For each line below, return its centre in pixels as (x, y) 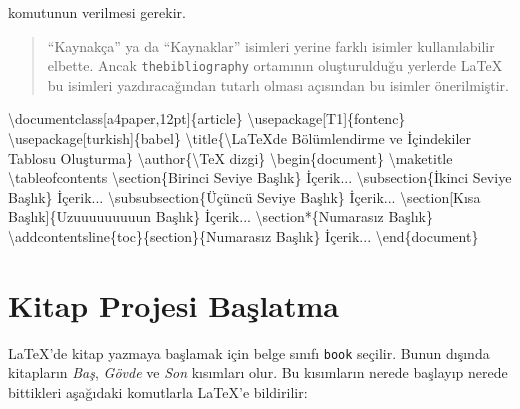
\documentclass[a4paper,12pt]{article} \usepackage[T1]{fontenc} (207, 118)
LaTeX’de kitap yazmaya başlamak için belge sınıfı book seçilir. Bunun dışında (249, 352)
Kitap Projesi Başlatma (174, 304)
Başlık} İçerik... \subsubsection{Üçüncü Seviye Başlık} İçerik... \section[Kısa (244, 196)
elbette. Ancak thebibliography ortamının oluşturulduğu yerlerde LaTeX (275, 65)
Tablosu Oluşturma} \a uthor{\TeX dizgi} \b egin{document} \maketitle (230, 157)
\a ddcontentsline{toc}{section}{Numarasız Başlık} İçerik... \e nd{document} (243, 236)
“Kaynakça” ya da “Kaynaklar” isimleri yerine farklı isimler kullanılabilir (271, 45)
